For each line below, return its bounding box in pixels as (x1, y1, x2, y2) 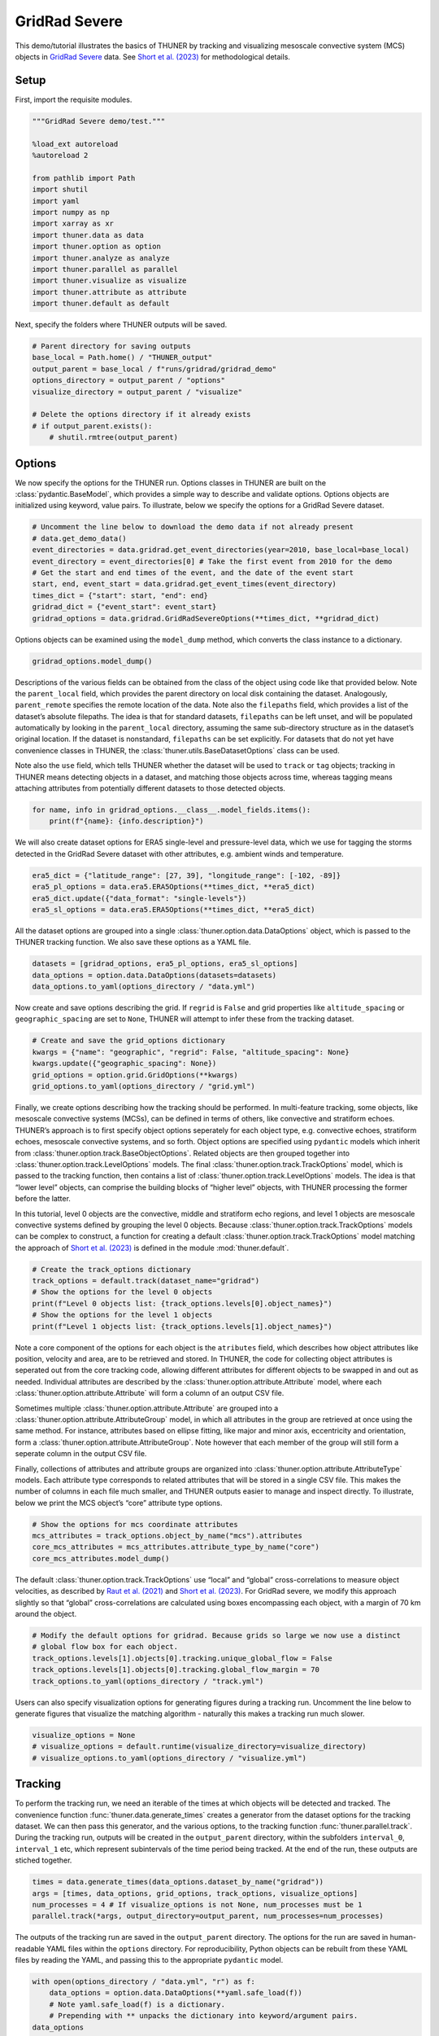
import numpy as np (32, 208, 110, 217)
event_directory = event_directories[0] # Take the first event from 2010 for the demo (32, 556, 393, 566)
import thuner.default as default (32, 299, 170, 309)
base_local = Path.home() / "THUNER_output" (32, 353, 213, 362)
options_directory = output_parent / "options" (32, 375, 225, 385)
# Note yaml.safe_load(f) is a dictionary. (49, 1999, 225, 2009)
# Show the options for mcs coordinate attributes (32, 1520, 239, 1529)
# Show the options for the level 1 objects (32, 1310, 213, 1319)
